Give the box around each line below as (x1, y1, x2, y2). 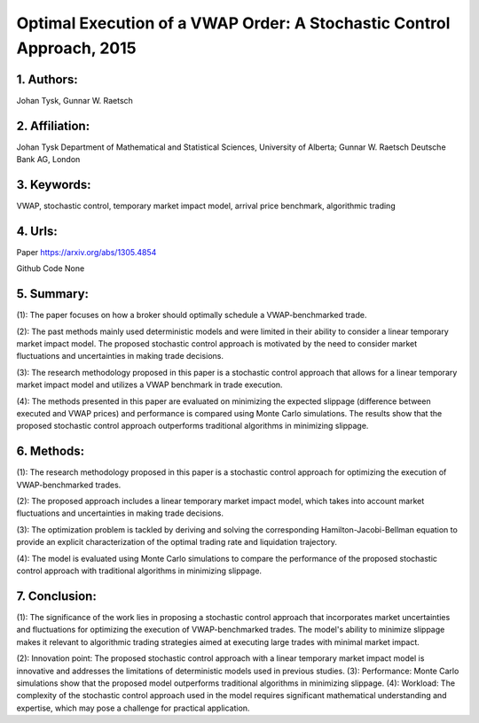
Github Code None (16, 263, 85, 274)
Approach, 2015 (16, 38, 137, 58)
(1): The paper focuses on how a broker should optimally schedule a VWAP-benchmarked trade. (16, 310, 367, 321)
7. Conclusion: (16, 588, 97, 603)
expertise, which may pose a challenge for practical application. (16, 703, 250, 713)
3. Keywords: (16, 177, 91, 192)
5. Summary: (16, 286, 89, 301)
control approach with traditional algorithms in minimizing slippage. (16, 565, 262, 576)
